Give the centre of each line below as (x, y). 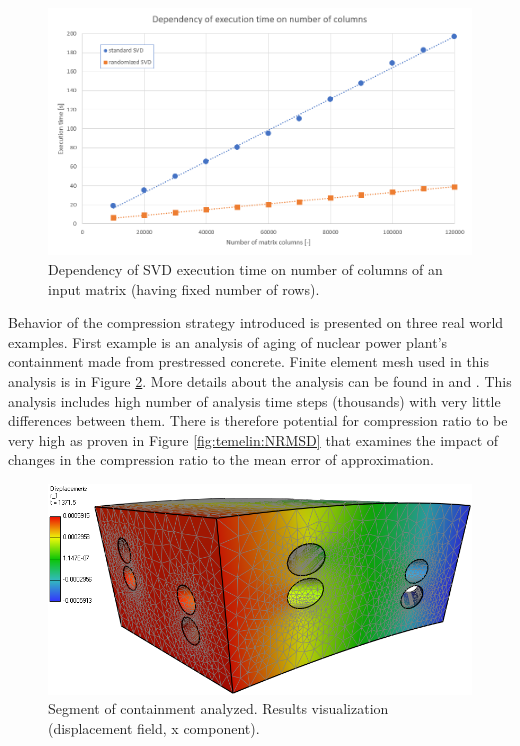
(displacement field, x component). (154, 728)
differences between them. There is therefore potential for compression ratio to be (258, 420)
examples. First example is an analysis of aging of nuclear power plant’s (228, 341)
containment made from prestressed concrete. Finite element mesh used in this (249, 361)
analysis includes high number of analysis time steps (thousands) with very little (254, 400)
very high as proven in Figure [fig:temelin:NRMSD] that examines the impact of (253, 439)
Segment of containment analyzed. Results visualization (218, 708)
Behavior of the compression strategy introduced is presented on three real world (256, 322)
